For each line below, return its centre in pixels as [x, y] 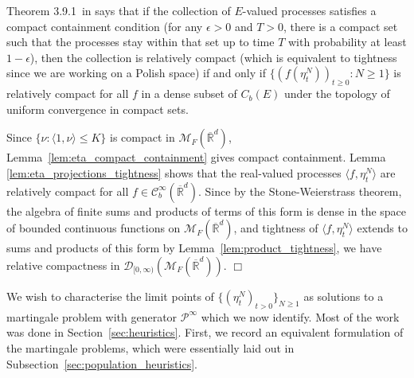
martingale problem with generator [92, 316]
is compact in [142, 137]
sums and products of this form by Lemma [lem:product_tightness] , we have [194, 248]
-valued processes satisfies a [309, 10]
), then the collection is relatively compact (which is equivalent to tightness [213, 57]
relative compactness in [63, 265]
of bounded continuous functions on [94, 228]
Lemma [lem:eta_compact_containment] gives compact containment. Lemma [196, 157]
